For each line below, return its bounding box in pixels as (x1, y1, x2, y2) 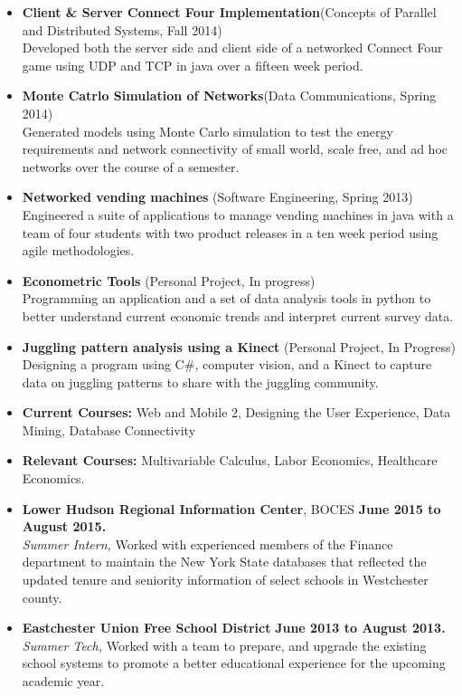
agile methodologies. (22, 241, 135, 260)
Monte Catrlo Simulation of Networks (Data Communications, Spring (22, 86, 437, 105)
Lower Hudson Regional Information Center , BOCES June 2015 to (22, 499, 441, 518)
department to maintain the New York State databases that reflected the (22, 552, 427, 571)
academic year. (22, 672, 105, 690)
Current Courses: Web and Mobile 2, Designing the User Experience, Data (22, 403, 451, 422)
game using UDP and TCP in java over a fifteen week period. (22, 55, 363, 74)
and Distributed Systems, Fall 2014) (22, 20, 222, 39)
